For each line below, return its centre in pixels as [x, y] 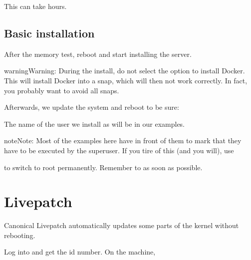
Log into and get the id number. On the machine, [80, 252]
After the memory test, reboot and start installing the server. [98, 54]
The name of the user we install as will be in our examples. [95, 124]
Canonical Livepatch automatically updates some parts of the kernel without [122, 225]
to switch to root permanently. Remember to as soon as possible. [103, 167]
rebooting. [20, 235]
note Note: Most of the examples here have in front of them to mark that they [123, 140]
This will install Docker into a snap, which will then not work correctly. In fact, [126, 80]
